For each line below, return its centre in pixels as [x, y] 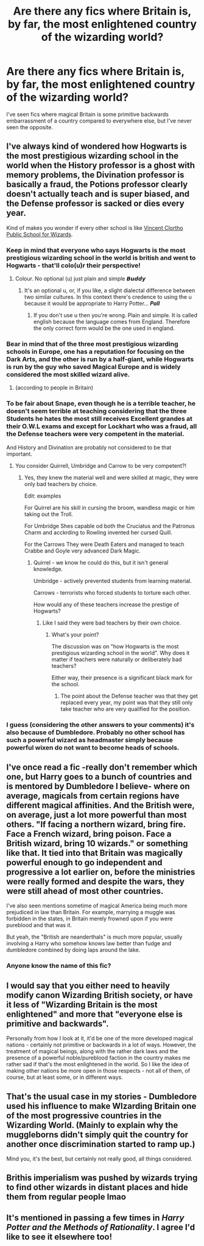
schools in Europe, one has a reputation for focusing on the [95, 351]
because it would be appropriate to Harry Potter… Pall [92, 304]
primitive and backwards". [58, 1024]
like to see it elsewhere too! [59, 1237]
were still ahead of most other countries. [85, 891]
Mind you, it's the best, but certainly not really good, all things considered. [100, 1158]
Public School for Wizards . [40, 234]
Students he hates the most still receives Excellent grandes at [100, 419]
